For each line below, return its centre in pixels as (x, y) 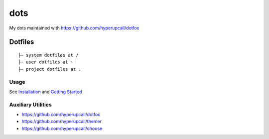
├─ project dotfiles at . (50, 69)
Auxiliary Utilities (30, 105)
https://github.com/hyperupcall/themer (62, 122)
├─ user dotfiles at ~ (46, 62)
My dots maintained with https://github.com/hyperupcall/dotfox (74, 28)
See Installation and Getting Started (46, 92)
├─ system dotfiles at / (48, 55)
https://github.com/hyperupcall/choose (62, 128)
